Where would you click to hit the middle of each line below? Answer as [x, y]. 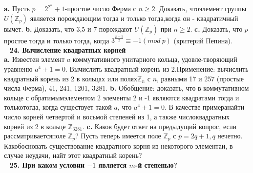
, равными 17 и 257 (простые [200, 78]
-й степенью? [156, 164]
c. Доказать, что [219, 29]
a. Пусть [17, 9]
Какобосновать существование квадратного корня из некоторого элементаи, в [118, 145]
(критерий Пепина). [203, 40]
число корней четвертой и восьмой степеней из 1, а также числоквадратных [117, 116]
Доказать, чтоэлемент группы [203, 9]
